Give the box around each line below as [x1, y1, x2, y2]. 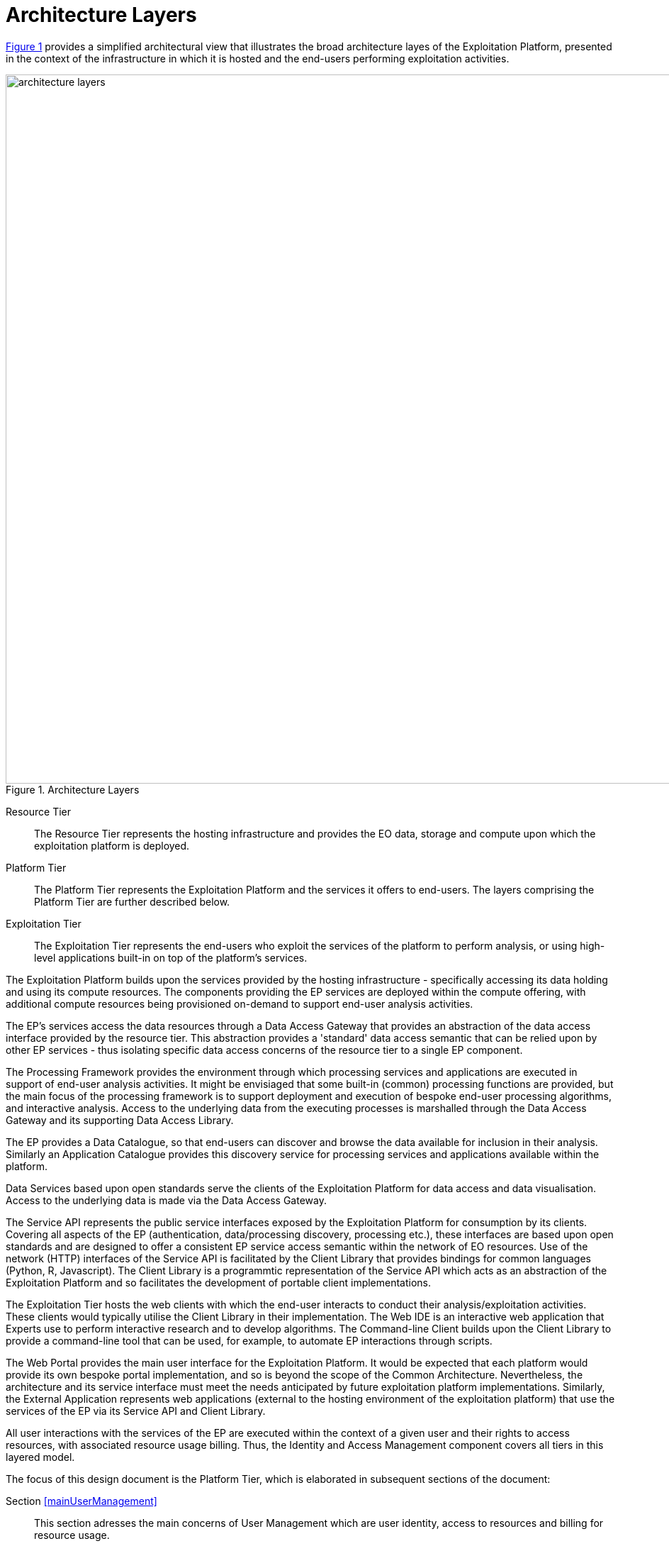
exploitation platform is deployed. [34, 839, 190, 852]
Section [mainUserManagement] [6, 1494, 157, 1507]
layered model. [6, 1450, 75, 1463]
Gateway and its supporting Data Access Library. [6, 1113, 234, 1126]
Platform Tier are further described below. [34, 895, 230, 908]
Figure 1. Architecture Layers [6, 783, 140, 796]
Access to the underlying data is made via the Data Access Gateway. [6, 1194, 327, 1206]
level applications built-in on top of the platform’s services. [34, 951, 308, 964]
